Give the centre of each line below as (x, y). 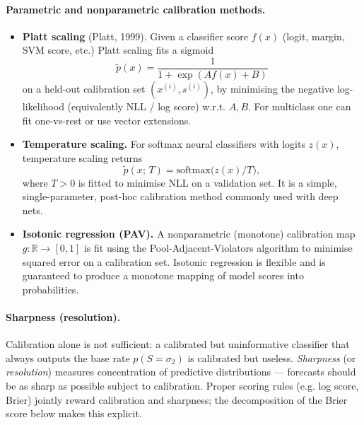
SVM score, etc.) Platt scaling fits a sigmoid (118, 50)
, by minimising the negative (272, 89)
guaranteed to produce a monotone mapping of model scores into (163, 275)
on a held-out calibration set (84, 89)
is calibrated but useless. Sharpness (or (272, 357)
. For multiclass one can (300, 106)
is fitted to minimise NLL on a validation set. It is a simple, (207, 182)
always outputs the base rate (68, 357)
